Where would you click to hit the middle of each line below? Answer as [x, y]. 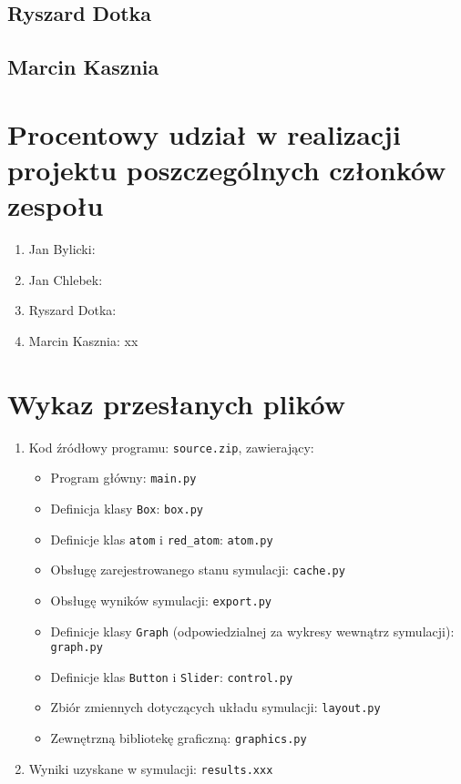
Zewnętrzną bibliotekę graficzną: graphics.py [179, 738]
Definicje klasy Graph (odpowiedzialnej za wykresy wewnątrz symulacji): [252, 631]
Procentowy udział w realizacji [204, 133]
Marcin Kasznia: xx [83, 340]
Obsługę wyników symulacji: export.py [161, 600]
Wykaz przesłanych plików [177, 403]
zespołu [56, 205]
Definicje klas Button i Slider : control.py [172, 676]
